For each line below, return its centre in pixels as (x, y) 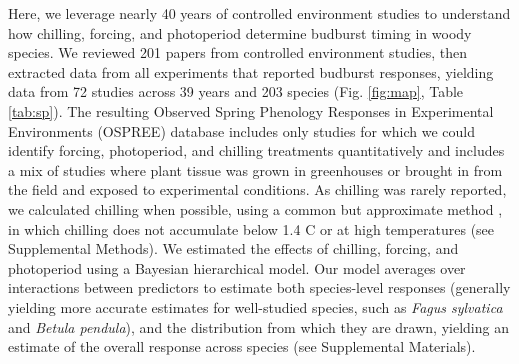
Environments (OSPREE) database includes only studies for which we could (241, 130)
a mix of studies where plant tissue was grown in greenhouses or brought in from (255, 169)
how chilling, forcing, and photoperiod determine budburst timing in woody (240, 32)
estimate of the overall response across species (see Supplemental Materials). (242, 346)
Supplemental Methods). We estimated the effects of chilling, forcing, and (233, 248)
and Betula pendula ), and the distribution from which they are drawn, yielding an (258, 326)
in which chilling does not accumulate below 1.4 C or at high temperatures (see (251, 228)
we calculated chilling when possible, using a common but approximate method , (255, 208)
